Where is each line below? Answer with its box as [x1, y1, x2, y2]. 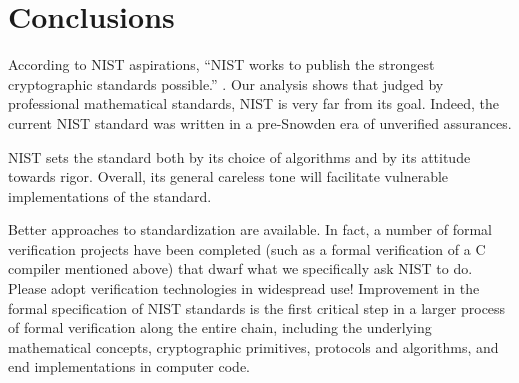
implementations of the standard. [8, 185, 212, 206]
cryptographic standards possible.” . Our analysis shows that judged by [8, 73, 444, 94]
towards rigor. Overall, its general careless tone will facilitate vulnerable [8, 166, 449, 187]
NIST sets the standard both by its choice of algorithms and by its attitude [8, 146, 471, 167]
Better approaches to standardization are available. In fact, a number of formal [8, 219, 492, 240]
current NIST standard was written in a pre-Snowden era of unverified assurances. [8, 112, 512, 133]
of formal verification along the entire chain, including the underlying [8, 317, 432, 338]
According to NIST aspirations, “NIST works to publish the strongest [8, 54, 435, 75]
